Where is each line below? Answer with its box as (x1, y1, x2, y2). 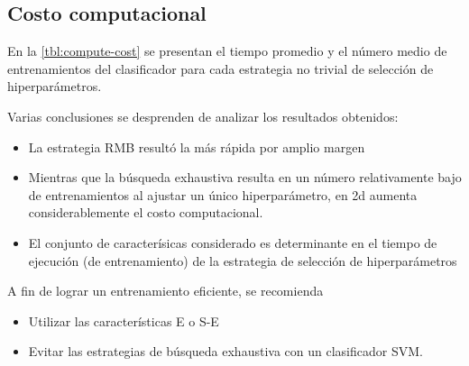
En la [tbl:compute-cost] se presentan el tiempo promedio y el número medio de (7, 41, 447, 60)
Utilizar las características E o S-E (28, 311, 219, 330)
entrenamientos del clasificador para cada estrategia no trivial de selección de (7, 59, 434, 78)
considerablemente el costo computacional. (28, 203, 263, 222)
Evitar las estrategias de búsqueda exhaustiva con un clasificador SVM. (28, 342, 423, 361)
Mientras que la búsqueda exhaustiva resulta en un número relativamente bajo (28, 168, 462, 187)
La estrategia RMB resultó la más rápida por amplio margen (28, 137, 365, 156)
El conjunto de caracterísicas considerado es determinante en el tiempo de (28, 233, 437, 252)
